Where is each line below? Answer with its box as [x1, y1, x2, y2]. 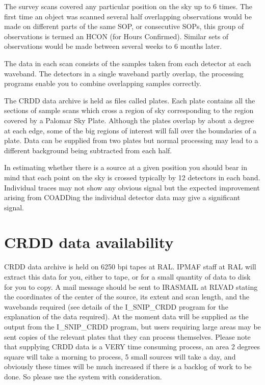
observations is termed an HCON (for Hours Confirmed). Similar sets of [4, 31, 229, 41]
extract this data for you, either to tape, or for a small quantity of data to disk [4, 271, 251, 282]
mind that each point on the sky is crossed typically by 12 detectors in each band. [4, 172, 260, 182]
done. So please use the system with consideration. [4, 371, 162, 381]
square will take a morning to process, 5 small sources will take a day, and [4, 351, 236, 362]
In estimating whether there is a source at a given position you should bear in [4, 162, 247, 173]
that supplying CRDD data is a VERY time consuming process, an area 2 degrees [4, 341, 260, 352]
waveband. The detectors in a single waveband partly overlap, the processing [4, 68, 244, 78]
